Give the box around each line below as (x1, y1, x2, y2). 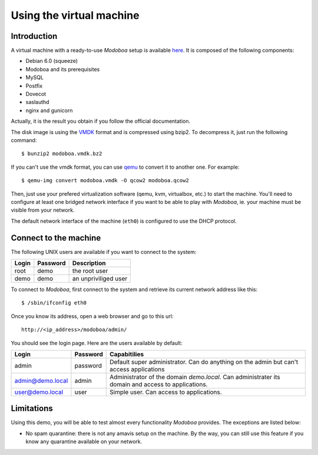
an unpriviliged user (72, 275, 128, 282)
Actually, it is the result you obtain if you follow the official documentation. (11, 118, 191, 125)
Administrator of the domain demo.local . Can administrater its (110, 373, 281, 381)
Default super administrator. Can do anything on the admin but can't (110, 357, 299, 366)
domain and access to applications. (110, 380, 208, 388)
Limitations (11, 403, 53, 414)
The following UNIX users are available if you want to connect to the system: (11, 248, 197, 255)
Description (72, 259, 106, 267)
